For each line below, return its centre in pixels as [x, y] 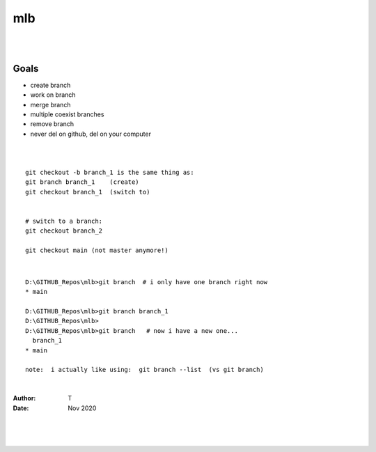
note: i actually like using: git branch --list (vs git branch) [144, 370]
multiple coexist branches [67, 114]
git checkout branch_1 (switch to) [88, 192]
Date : [21, 408]
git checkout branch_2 [64, 231]
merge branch [50, 104]
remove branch [52, 124]
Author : [24, 398]
